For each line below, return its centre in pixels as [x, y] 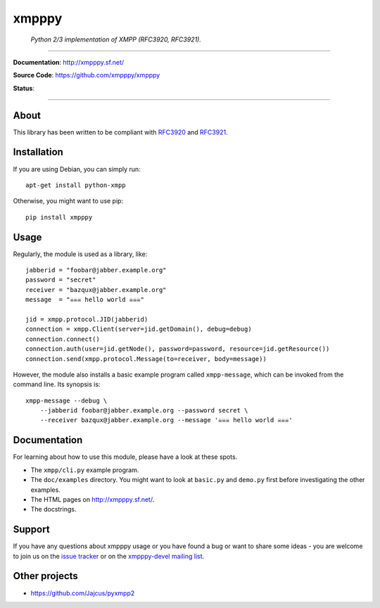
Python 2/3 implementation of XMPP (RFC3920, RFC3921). [116, 39]
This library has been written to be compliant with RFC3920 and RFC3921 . [120, 132]
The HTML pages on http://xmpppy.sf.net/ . [93, 499]
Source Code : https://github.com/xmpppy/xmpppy [87, 75]
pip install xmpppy [59, 217]
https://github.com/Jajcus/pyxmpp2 [83, 593]
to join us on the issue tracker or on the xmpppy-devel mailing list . [109, 556]
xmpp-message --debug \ [66, 400]
